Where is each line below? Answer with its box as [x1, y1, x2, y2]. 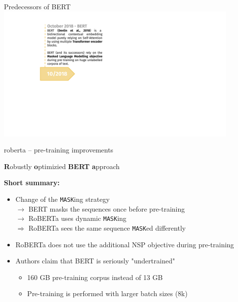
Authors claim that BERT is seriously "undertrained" [15, 256, 175, 266]
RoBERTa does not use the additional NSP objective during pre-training [15, 239, 234, 249]
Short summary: [4, 177, 60, 188]
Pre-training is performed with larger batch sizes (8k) [27, 288, 188, 299]
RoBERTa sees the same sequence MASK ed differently [28, 222, 186, 233]
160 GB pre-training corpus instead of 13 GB [27, 272, 163, 282]
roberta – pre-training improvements [4, 145, 114, 155]
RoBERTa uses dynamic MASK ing [28, 213, 127, 223]
